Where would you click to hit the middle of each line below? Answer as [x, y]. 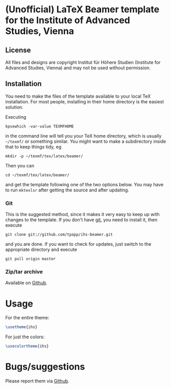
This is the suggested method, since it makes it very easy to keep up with [82, 214]
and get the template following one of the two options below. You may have [84, 184]
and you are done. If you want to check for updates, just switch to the [78, 244]
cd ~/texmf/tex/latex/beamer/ [38, 175]
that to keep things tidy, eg [33, 146]
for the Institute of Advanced [68, 20]
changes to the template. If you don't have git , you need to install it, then [81, 220]
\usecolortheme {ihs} [27, 347]
